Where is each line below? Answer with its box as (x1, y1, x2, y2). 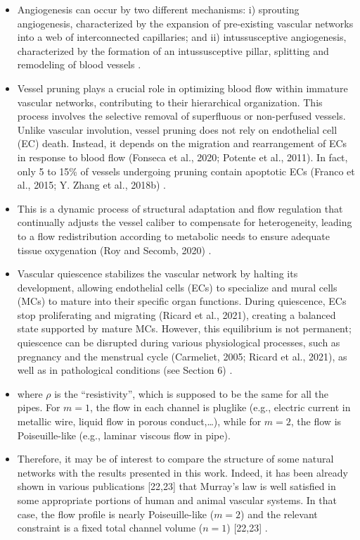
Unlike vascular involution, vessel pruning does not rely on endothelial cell (17, 122, 337, 137)
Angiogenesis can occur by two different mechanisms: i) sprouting (17, 2, 300, 16)
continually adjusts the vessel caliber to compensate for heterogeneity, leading (17, 215, 352, 230)
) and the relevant (240, 506, 318, 521)
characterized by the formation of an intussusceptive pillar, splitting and (17, 43, 329, 58)
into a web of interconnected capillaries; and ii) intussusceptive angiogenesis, (17, 30, 347, 44)
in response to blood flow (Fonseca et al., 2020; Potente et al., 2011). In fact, (17, 149, 348, 164)
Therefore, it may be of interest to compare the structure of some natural (17, 451, 334, 466)
